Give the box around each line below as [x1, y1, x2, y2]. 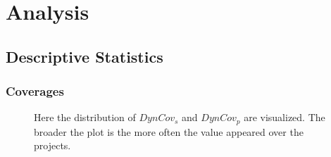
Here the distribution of [34, 110, 136, 125]
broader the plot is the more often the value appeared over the [34, 124, 304, 139]
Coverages [6, 82, 64, 100]
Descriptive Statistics [6, 45, 163, 67]
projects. [34, 138, 71, 153]
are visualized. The [244, 110, 325, 125]
